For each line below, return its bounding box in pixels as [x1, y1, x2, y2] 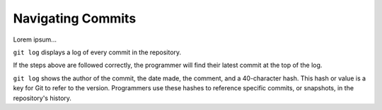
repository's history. [13, 94, 72, 102]
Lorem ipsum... [13, 35, 57, 44]
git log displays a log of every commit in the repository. [13, 48, 182, 56]
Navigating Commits [13, 11, 137, 26]
